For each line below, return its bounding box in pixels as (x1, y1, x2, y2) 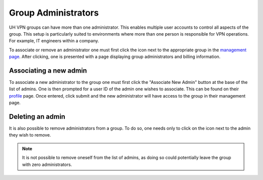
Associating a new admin (9, 66, 87, 75)
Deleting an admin (9, 113, 66, 120)
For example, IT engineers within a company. (9, 38, 99, 44)
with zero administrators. (22, 161, 73, 167)
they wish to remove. (9, 132, 51, 138)
